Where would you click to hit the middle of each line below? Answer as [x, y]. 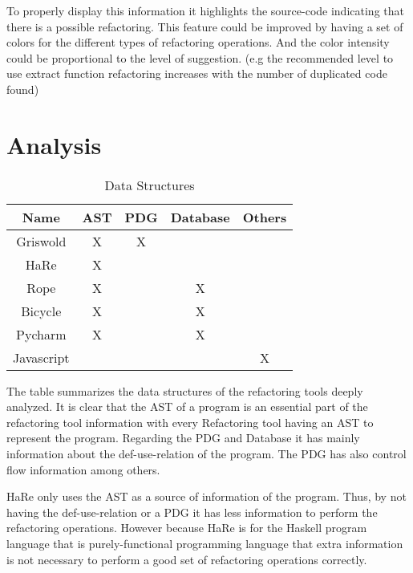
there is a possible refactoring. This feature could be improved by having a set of [205, 26]
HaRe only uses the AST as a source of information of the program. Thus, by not [206, 496]
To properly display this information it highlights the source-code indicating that [205, 10]
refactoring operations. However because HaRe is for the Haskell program [187, 528]
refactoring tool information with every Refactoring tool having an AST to [190, 422]
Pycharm [41, 334]
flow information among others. [83, 469]
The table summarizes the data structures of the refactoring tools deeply [185, 390]
